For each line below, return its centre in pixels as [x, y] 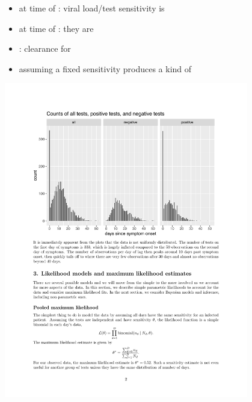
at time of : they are [56, 28]
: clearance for [45, 48]
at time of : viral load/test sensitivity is [92, 8]
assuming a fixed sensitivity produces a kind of [105, 68]
